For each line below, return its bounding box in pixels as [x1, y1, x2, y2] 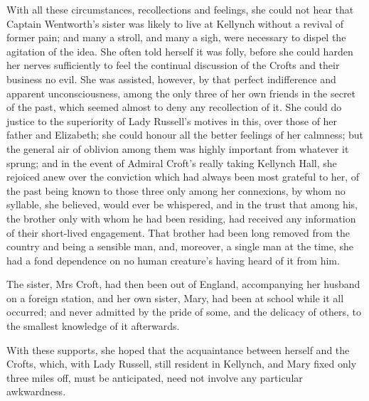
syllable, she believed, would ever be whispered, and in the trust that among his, [6, 197, 358, 212]
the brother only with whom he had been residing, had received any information [6, 210, 356, 225]
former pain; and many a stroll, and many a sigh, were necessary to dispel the [6, 30, 346, 45]
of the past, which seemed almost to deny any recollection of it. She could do [6, 100, 342, 114]
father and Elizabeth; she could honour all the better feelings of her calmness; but [6, 127, 363, 142]
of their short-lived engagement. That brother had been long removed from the [6, 225, 350, 240]
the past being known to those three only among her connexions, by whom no [6, 183, 346, 198]
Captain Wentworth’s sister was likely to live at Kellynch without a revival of [6, 16, 344, 31]
